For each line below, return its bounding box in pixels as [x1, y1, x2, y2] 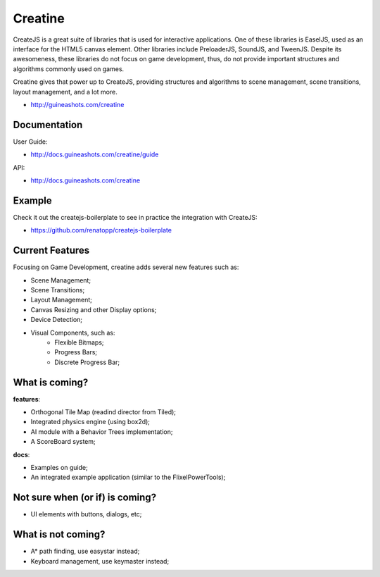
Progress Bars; [54, 348, 98, 356]
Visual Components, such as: [30, 328, 115, 337]
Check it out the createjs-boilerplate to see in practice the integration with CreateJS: [13, 213, 258, 221]
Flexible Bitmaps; [54, 338, 105, 347]
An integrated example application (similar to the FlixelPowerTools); [30, 473, 226, 482]
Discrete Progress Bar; [54, 358, 120, 366]
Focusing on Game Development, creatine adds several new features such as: [13, 263, 239, 271]
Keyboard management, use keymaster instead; [30, 557, 170, 565]
